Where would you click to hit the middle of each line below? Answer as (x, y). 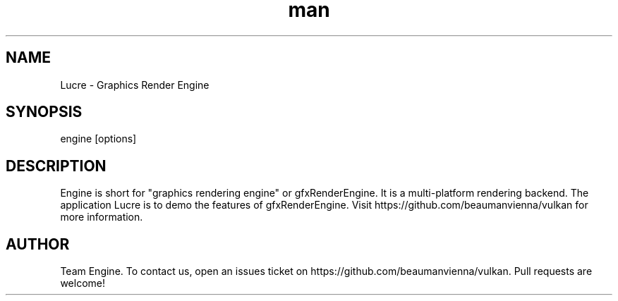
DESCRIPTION (56, 166)
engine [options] (98, 139)
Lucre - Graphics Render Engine (135, 85)
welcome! (83, 283)
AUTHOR (38, 244)
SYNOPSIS (44, 112)
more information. (102, 217)
